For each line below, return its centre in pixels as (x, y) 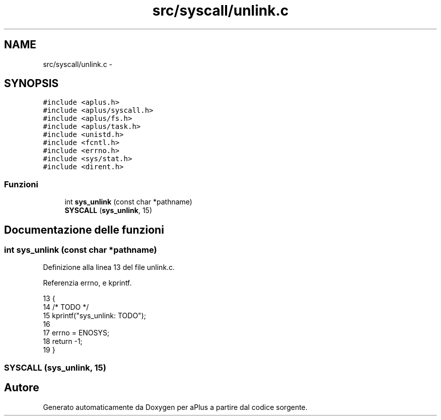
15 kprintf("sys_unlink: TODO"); (94, 316)
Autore (22, 388)
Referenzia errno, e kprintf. (87, 283)
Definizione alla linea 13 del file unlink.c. (109, 267)
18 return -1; (63, 341)
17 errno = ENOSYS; (76, 333)
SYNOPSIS (31, 84)
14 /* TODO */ (66, 307)
